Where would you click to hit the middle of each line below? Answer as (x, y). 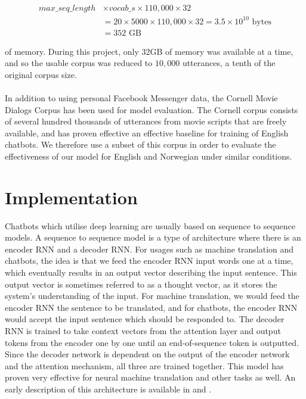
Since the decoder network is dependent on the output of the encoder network (147, 354)
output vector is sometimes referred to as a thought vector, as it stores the (141, 284)
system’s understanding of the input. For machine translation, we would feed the (152, 296)
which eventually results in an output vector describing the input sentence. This (151, 272)
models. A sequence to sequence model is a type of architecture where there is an (153, 237)
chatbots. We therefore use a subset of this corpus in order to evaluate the (140, 144)
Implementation (71, 197)
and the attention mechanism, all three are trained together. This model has (144, 365)
